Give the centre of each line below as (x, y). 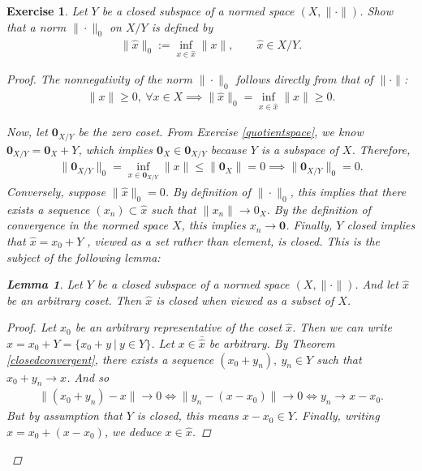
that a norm (37, 26)
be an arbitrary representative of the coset (179, 327)
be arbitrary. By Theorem (272, 343)
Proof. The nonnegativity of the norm (99, 79)
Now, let (27, 132)
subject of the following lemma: (84, 257)
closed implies (381, 225)
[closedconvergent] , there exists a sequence (110, 359)
